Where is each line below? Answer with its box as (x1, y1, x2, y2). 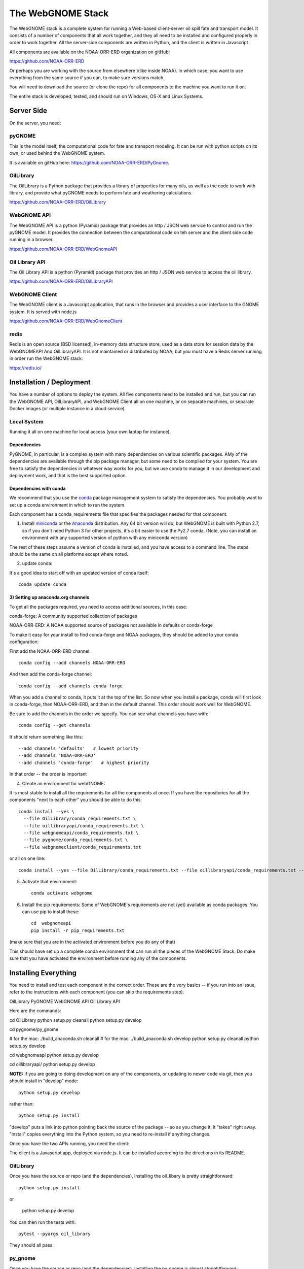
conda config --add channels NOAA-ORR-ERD (18, 660, 126, 665)
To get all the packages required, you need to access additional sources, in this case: (9, 604, 187, 610)
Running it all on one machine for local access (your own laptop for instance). (9, 429, 171, 435)
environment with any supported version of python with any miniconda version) (22, 535, 188, 541)
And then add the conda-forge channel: (9, 671, 92, 677)
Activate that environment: (22, 878, 78, 884)
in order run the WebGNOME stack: (9, 355, 83, 361)
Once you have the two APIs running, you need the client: (9, 1140, 130, 1147)
